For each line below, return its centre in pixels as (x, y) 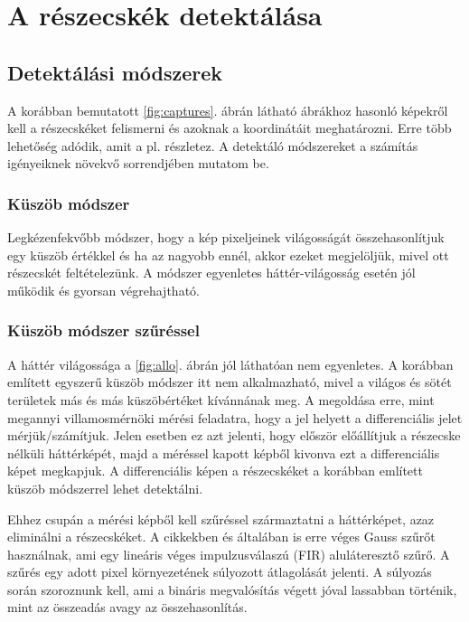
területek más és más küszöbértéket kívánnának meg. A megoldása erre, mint (221, 399)
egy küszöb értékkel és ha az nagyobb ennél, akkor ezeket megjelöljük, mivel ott (228, 254)
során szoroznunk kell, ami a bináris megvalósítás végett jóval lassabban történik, (232, 589)
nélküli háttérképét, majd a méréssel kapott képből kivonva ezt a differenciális (224, 452)
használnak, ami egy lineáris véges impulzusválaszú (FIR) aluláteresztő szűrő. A (229, 554)
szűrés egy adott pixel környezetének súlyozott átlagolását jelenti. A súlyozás (220, 572)
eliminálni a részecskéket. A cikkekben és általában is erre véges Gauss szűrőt (221, 537)
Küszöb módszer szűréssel (103, 330)
